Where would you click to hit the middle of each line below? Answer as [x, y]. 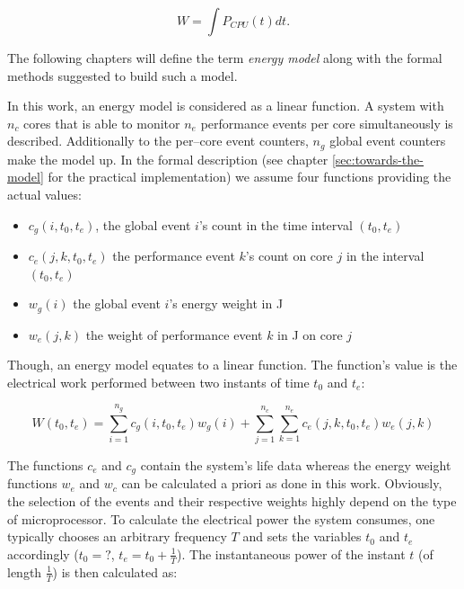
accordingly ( [43, 553]
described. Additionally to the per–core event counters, [158, 141]
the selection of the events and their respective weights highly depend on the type [232, 501]
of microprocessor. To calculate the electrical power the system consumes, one [221, 518]
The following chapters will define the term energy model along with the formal [225, 58]
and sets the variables [302, 536]
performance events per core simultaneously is [327, 123]
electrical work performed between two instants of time [158, 382]
